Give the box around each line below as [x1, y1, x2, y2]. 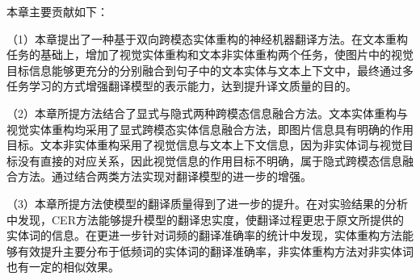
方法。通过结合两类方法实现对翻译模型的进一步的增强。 [17, 168, 312, 185]
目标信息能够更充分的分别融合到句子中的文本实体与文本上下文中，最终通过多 [6, 61, 414, 78]
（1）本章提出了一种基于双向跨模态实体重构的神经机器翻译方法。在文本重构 [6, 30, 408, 47]
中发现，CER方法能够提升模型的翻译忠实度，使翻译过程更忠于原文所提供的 [6, 211, 404, 228]
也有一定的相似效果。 [6, 258, 120, 275]
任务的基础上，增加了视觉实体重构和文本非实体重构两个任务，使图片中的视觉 [6, 46, 414, 63]
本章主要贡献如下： [6, 3, 108, 19]
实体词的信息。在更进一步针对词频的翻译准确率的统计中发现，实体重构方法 [6, 227, 402, 244]
